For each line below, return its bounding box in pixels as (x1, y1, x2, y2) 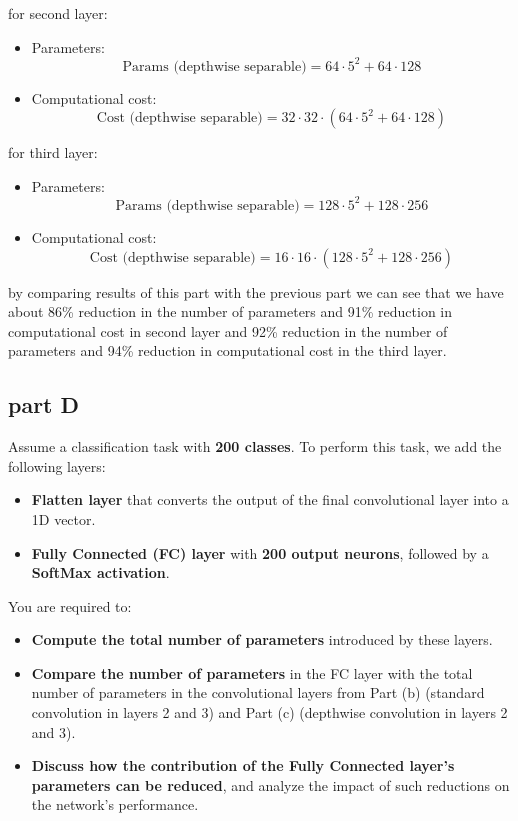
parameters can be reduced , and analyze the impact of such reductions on (31, 774, 510, 795)
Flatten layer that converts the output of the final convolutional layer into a (31, 489, 509, 510)
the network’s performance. (31, 794, 199, 815)
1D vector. (31, 508, 96, 529)
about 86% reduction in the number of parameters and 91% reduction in (8, 301, 453, 322)
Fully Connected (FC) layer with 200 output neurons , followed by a (31, 542, 489, 563)
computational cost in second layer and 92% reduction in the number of (8, 320, 448, 341)
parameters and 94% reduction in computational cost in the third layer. (8, 340, 447, 361)
